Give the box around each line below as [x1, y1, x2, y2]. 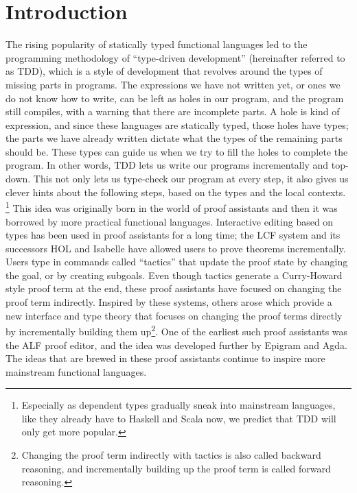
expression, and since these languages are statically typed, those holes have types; [5, 117, 349, 132]
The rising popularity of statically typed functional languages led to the [5, 37, 308, 51]
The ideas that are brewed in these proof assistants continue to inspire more [5, 351, 325, 365]
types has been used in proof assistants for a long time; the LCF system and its [5, 228, 341, 242]
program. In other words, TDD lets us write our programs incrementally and [5, 158, 329, 172]
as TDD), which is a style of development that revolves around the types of [5, 64, 323, 78]
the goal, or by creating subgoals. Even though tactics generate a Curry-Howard [5, 267, 343, 282]
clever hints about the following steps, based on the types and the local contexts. [5, 184, 346, 199]
